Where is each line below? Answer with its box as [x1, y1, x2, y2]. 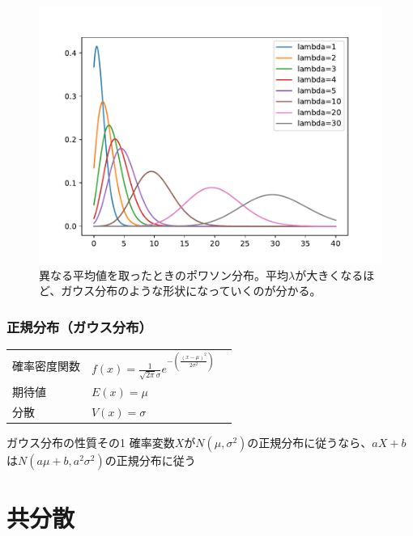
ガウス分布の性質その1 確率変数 [6, 434, 175, 451]
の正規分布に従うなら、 [247, 434, 373, 451]
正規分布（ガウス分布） [6, 316, 152, 336]
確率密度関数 [12, 357, 80, 374]
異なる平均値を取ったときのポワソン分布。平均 [39, 266, 288, 283]
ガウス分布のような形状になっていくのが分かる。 [61, 282, 321, 299]
